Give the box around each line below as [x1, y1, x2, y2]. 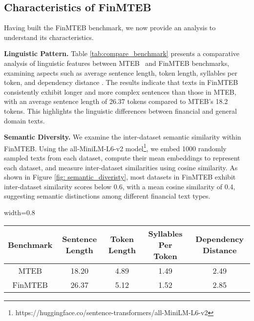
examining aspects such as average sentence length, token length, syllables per [4, 67, 237, 78]
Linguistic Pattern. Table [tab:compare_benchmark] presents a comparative [4, 48, 240, 59]
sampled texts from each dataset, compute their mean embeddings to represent [4, 152, 240, 162]
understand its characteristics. [4, 32, 94, 42]
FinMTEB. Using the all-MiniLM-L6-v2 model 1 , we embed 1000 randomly [4, 141, 227, 153]
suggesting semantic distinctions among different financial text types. [4, 191, 211, 201]
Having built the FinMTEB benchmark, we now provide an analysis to [4, 22, 216, 33]
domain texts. [4, 115, 45, 125]
